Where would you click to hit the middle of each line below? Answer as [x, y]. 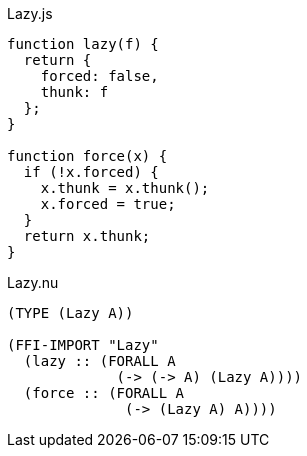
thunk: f [74, 92]
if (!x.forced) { [91, 172]
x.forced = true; [108, 204]
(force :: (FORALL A [104, 393]
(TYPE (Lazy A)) [70, 313]
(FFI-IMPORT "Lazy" [83, 345]
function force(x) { [87, 156]
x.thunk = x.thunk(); [125, 188]
